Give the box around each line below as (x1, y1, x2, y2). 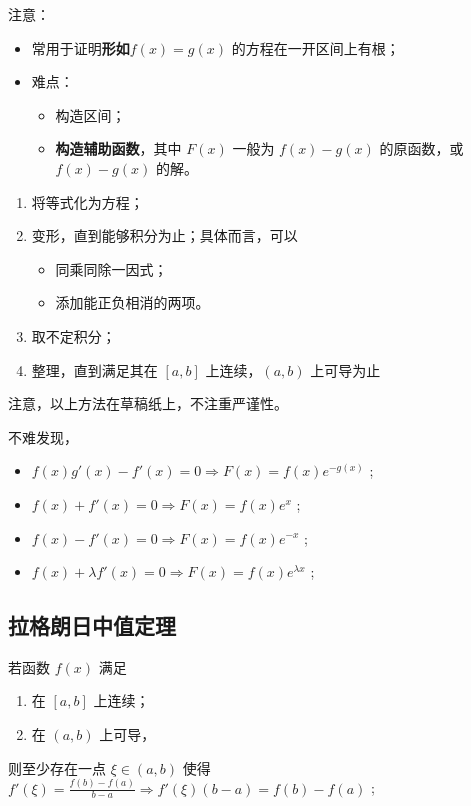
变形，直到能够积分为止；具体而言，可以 (31, 225, 298, 246)
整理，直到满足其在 (31, 359, 158, 380)
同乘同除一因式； (55, 258, 168, 279)
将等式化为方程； (31, 191, 144, 212)
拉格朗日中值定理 (8, 610, 176, 641)
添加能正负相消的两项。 (55, 292, 210, 313)
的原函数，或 (379, 138, 464, 159)
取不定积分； (31, 325, 116, 346)
